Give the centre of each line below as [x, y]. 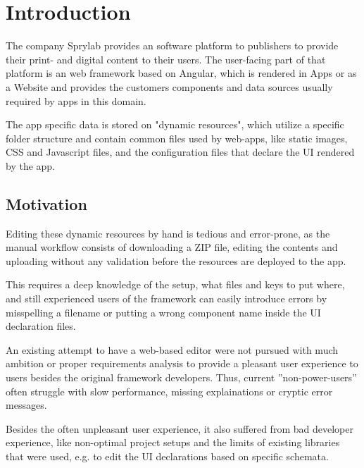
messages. [26, 405]
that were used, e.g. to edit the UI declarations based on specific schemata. [167, 456]
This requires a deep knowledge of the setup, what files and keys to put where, [175, 284]
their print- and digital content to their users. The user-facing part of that [166, 59]
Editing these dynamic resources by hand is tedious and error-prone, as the [168, 233]
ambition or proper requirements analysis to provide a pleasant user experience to [182, 363]
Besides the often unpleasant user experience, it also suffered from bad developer [180, 428]
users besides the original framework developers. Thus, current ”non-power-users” [181, 377]
